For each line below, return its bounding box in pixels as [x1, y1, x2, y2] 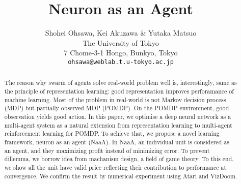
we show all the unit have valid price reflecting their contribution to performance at [4, 163, 227, 171]
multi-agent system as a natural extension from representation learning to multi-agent [4, 120, 232, 129]
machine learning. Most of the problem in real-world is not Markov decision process [4, 95, 226, 104]
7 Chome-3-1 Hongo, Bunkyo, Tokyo [64, 47, 178, 58]
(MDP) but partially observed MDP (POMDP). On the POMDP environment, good [4, 104, 229, 112]
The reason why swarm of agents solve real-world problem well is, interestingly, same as [4, 78, 237, 87]
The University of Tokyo [83, 37, 159, 48]
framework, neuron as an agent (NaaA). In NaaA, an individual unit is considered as [4, 137, 229, 146]
